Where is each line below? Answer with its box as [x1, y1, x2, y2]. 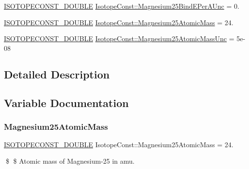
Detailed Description [4, 66, 110, 81]
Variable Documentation [4, 95, 129, 110]
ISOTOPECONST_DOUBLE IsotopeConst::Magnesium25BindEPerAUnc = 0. [4, 1, 239, 11]
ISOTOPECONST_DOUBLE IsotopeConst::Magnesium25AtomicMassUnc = [4, 33, 234, 44]
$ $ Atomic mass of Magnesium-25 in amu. [5, 155, 135, 166]
